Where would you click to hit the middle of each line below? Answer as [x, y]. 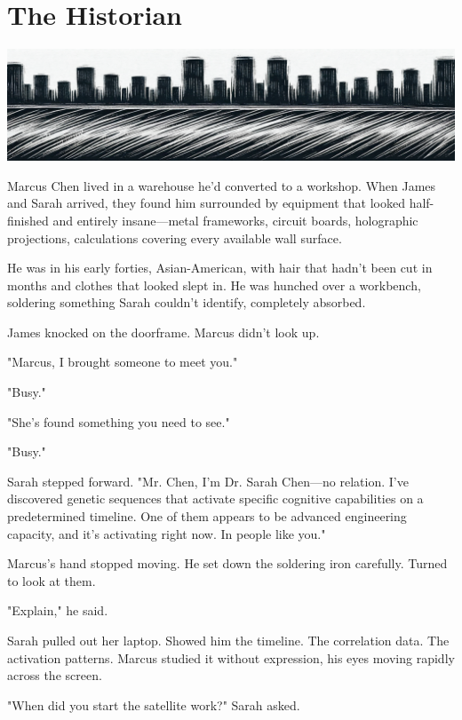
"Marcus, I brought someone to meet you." [123, 362]
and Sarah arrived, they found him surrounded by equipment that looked [206, 203]
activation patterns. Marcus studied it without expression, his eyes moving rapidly [231, 657]
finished [28, 220]
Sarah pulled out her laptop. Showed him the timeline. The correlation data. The [228, 640]
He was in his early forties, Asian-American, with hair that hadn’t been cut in [220, 268]
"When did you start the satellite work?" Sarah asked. [154, 704]
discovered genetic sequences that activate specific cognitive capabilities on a [215, 498]
